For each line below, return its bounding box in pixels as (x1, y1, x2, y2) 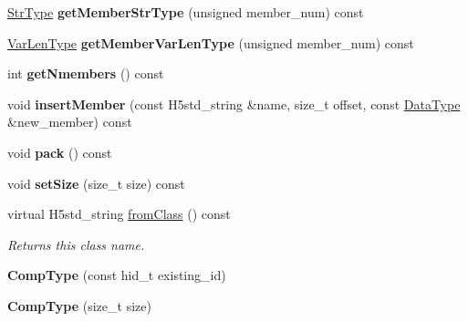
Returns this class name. (7, 234, 145, 254)
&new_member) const (7, 112, 132, 131)
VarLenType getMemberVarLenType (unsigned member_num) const (7, 33, 414, 52)
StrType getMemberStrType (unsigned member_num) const (7, 3, 364, 21)
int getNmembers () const (7, 64, 164, 83)
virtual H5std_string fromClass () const (7, 204, 231, 223)
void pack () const (7, 142, 112, 161)
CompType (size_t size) (7, 296, 151, 315)
